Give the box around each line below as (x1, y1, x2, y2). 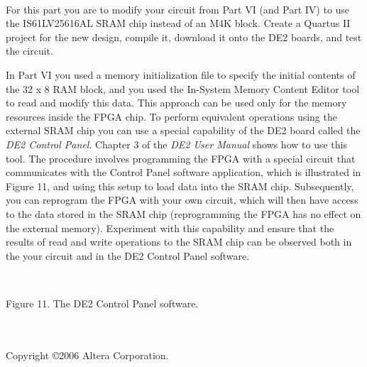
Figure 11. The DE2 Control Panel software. (6, 295, 199, 310)
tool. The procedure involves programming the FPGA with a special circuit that (6, 150, 356, 165)
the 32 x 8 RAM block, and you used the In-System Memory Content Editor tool (6, 81, 360, 96)
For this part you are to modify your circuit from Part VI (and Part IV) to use (6, 1, 350, 16)
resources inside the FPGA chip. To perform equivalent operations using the (6, 109, 337, 124)
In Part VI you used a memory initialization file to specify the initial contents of (6, 67, 356, 82)
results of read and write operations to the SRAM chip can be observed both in (6, 234, 352, 249)
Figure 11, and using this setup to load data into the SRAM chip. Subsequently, (6, 178, 354, 193)
